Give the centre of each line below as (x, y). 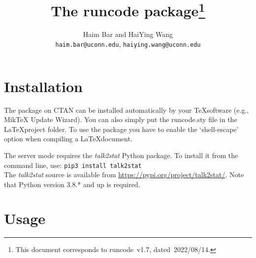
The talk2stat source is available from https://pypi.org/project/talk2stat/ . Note (124, 175)
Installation (43, 86)
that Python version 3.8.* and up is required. (72, 184)
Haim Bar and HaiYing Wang (128, 34)
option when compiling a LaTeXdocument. (68, 139)
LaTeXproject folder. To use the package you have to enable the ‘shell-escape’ (121, 129)
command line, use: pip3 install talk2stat (73, 165)
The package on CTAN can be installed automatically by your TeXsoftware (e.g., (127, 110)
